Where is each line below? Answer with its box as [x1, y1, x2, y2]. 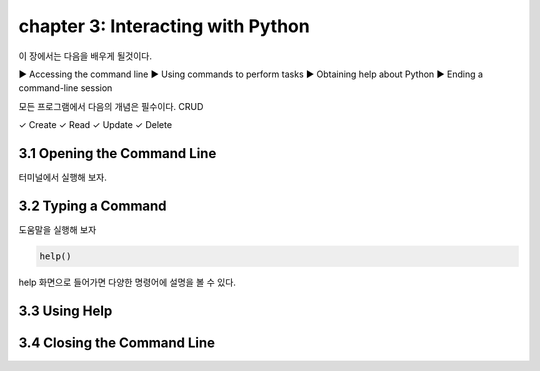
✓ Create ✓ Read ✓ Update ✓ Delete [18, 119, 173, 131]
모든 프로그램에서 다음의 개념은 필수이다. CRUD [18, 100, 204, 112]
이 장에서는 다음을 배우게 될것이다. [18, 50, 152, 62]
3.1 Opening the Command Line [18, 145, 217, 162]
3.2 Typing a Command [18, 197, 167, 214]
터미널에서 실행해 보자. [18, 171, 107, 184]
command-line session [18, 82, 113, 94]
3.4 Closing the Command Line [18, 334, 215, 351]
